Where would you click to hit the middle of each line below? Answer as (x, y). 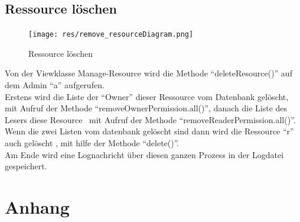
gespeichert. (26, 166)
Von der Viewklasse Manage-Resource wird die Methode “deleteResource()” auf (149, 73)
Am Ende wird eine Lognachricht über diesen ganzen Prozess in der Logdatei (144, 154)
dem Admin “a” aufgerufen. (55, 85)
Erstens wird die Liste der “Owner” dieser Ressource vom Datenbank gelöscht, (147, 96)
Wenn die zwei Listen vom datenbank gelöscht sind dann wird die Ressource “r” (149, 131)
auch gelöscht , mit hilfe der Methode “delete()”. (92, 143)
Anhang (37, 206)
